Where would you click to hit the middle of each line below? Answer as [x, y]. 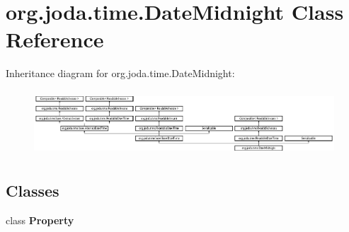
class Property [40, 220]
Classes [33, 191]
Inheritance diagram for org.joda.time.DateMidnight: [120, 73]
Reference [55, 39]
